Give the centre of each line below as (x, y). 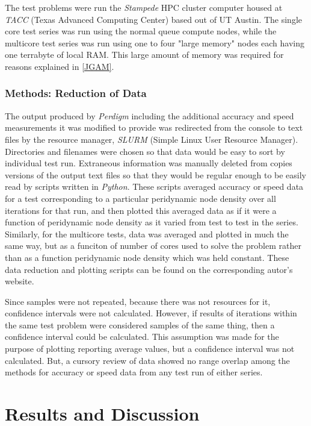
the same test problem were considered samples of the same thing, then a (140, 324)
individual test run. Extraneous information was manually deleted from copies (149, 163)
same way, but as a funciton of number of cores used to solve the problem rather (153, 246)
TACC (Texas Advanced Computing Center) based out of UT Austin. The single (154, 19)
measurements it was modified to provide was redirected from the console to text (154, 127)
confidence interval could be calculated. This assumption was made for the (142, 337)
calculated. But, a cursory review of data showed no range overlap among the (147, 360)
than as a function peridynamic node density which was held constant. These (147, 257)
